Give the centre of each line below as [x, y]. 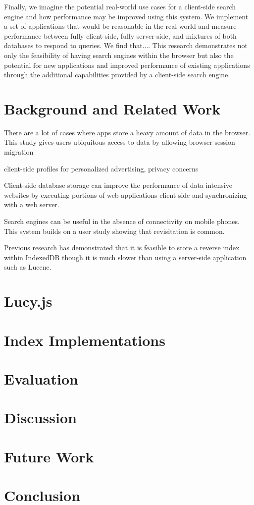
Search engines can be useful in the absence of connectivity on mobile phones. [122, 221]
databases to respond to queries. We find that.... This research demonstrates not [126, 45]
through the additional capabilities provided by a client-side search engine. [117, 75]
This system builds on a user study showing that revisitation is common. [114, 231]
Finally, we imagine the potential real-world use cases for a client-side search [120, 6]
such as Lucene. [28, 267]
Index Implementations [85, 340]
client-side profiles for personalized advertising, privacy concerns [101, 168]
